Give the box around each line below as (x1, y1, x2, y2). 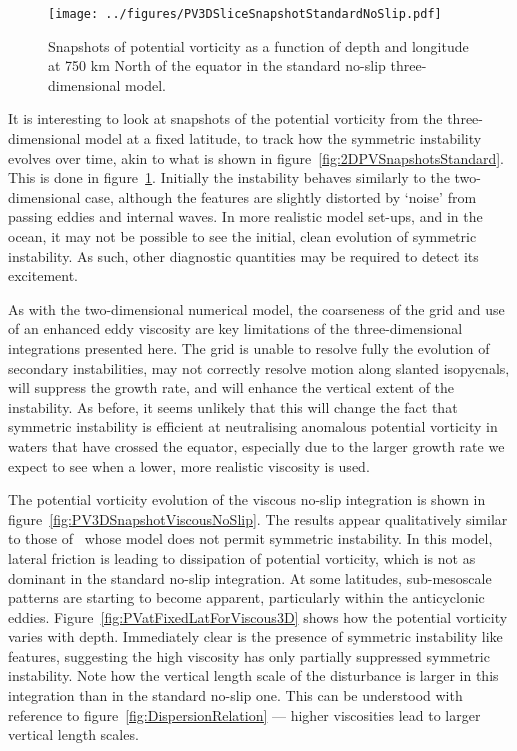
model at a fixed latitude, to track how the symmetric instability (85, 128, 482, 149)
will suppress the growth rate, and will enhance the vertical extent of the (8, 377, 455, 398)
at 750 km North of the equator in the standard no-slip (48, 55, 386, 76)
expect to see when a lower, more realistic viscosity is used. (8, 455, 370, 476)
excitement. (8, 265, 78, 286)
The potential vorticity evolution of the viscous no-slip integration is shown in (8, 489, 486, 510)
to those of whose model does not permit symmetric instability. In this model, (8, 528, 493, 549)
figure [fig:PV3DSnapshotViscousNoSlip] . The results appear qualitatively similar (8, 508, 508, 529)
